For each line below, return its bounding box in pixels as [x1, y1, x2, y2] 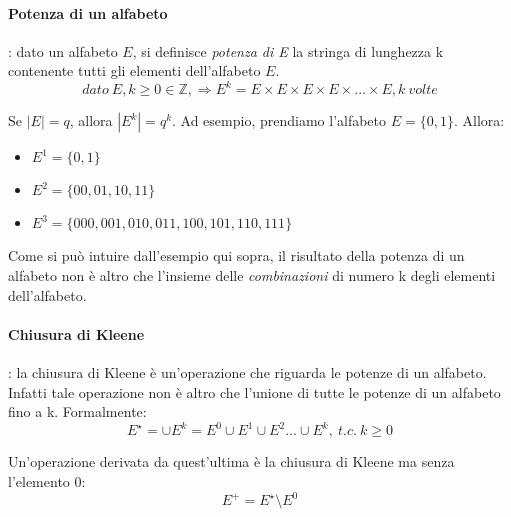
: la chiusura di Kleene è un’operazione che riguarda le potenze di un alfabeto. [8, 362, 487, 383]
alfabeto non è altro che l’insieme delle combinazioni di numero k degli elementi [8, 265, 496, 286]
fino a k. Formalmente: [8, 401, 147, 422]
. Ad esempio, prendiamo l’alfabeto [172, 110, 387, 131]
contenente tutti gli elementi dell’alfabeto [8, 60, 261, 81]
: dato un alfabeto [8, 40, 118, 61]
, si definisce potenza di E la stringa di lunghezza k [132, 40, 444, 61]
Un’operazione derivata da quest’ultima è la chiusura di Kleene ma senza [8, 451, 455, 472]
